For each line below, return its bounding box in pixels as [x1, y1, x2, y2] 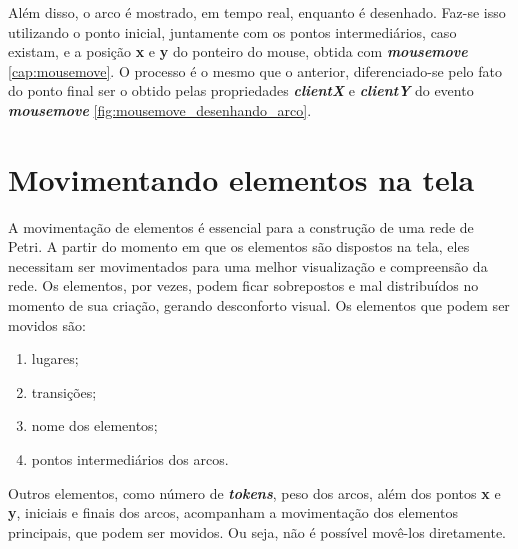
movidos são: [8, 314, 86, 335]
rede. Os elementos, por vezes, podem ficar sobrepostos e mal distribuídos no [8, 275, 479, 296]
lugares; [31, 348, 79, 369]
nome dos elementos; [31, 415, 158, 436]
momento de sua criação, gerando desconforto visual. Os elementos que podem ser [8, 295, 510, 316]
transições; [31, 381, 97, 402]
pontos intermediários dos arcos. [31, 449, 229, 470]
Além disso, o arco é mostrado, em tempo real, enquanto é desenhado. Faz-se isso [8, 2, 506, 22]
